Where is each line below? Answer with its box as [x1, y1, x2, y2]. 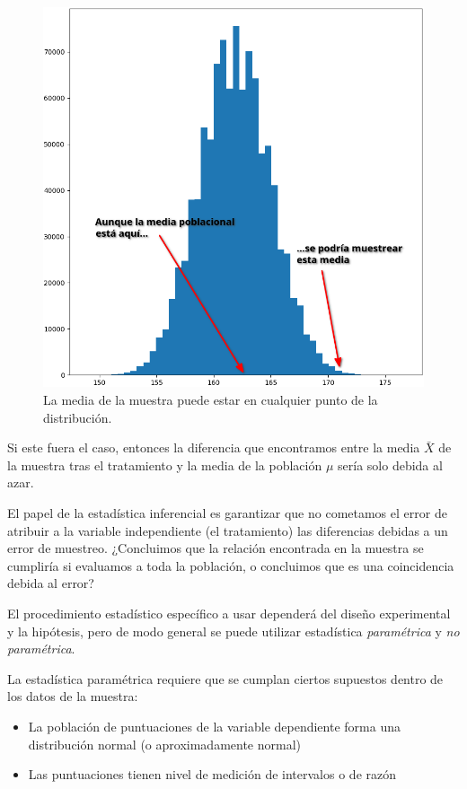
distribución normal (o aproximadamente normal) [28, 734, 302, 753]
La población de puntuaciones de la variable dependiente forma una [28, 716, 401, 735]
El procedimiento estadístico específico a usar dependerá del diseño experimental [7, 603, 451, 622]
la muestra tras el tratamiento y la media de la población [7, 455, 322, 474]
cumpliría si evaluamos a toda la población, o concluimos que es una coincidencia [7, 556, 454, 574]
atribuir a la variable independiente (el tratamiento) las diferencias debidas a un [7, 521, 448, 539]
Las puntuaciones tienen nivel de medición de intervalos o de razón [28, 765, 397, 784]
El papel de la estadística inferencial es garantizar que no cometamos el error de [7, 504, 447, 522]
